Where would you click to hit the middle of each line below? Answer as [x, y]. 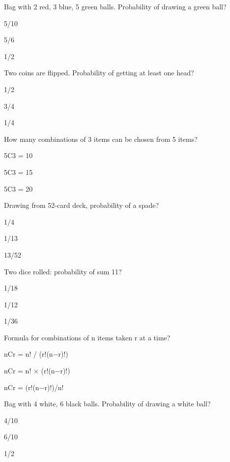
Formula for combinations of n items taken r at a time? [87, 337]
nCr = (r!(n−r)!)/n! [34, 387]
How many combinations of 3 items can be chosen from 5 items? [101, 139]
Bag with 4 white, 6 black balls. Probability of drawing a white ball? [107, 404]
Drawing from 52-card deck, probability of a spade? [82, 205]
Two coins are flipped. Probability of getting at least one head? [99, 73]
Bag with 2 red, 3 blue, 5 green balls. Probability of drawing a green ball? [115, 6]
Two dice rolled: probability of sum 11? [63, 271]
